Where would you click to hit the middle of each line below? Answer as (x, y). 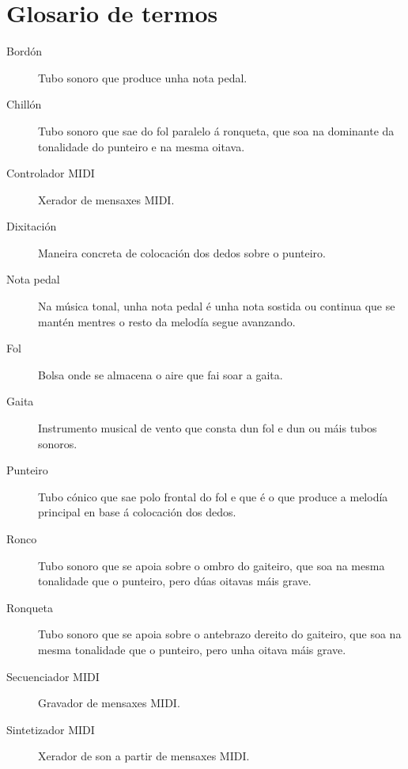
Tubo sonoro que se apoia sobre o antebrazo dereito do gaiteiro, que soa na (220, 634)
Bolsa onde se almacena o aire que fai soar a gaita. (161, 374)
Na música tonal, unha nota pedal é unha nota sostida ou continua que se (217, 306)
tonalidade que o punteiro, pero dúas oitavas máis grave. (175, 581)
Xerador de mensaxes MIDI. (106, 199)
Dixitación (32, 226)
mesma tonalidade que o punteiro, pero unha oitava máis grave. (192, 649)
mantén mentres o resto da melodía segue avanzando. (167, 321)
